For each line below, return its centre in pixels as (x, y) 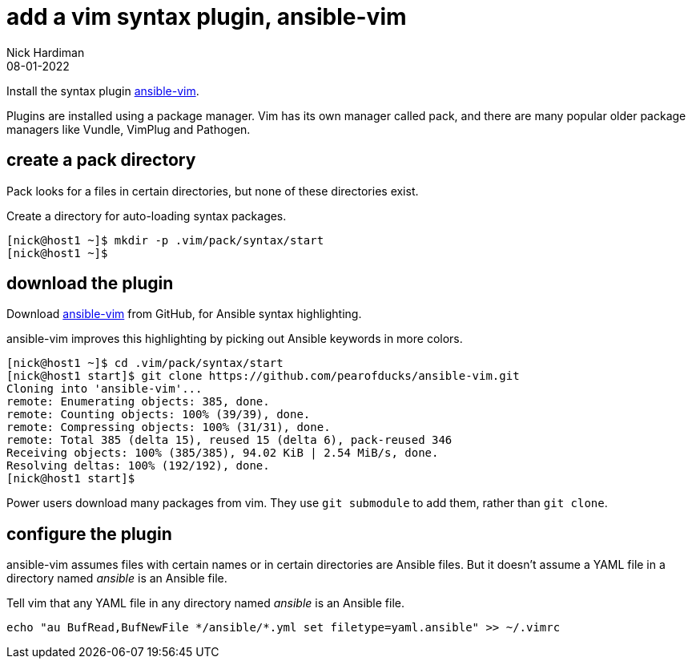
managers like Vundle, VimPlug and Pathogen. (129, 129)
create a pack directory (101, 160)
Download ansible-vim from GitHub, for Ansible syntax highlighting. (184, 314)
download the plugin (90, 284)
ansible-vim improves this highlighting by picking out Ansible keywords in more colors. (235, 339)
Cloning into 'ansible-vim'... (105, 389)
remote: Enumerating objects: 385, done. (138, 402)
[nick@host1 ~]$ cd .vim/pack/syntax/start (145, 363)
